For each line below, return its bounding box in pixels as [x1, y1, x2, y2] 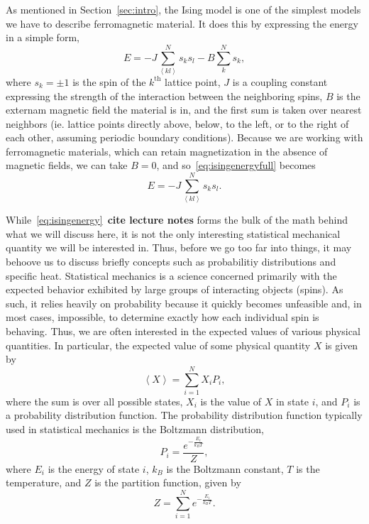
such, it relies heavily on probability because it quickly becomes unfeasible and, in [6, 295, 362, 310]
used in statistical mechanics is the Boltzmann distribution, [6, 422, 264, 437]
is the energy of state [48, 461, 140, 476]
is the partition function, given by [94, 475, 241, 490]
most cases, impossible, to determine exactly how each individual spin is [6, 310, 319, 324]
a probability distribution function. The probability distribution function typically [6, 408, 363, 422]
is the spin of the [72, 74, 146, 89]
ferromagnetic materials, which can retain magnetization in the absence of [6, 143, 328, 158]
